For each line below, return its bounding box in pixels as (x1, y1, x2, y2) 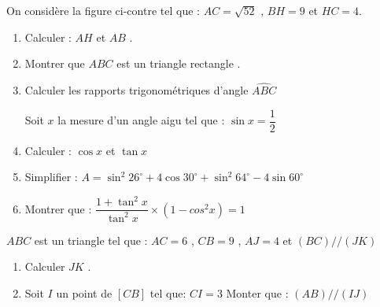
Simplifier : (24, 168, 78, 185)
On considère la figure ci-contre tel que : (6, 2, 200, 18)
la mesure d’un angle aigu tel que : (57, 112, 225, 128)
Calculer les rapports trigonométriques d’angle (24, 82, 249, 98)
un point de (56, 284, 113, 301)
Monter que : (226, 284, 289, 301)
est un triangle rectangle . (116, 55, 241, 72)
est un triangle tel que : (34, 231, 148, 248)
